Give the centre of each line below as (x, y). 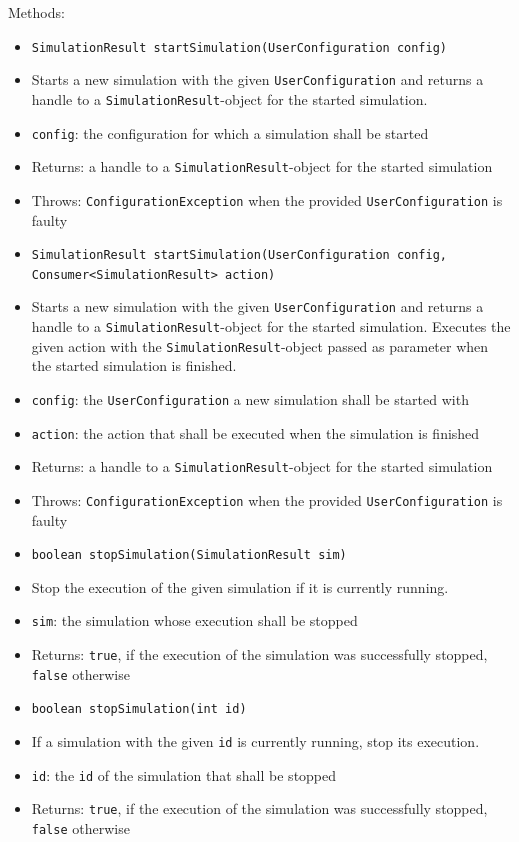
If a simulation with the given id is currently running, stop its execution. (255, 741)
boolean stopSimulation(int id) (139, 709)
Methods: (36, 12)
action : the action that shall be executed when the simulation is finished (255, 432)
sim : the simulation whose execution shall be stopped (194, 620)
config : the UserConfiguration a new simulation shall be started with (250, 399)
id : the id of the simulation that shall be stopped (184, 774)
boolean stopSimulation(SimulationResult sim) (189, 555)
